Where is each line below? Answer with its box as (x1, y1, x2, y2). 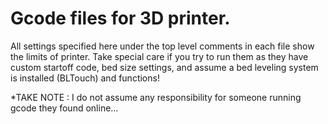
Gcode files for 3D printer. (10, 7, 231, 30)
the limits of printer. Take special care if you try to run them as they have (10, 50, 309, 62)
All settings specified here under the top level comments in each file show (10, 40, 315, 52)
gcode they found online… (10, 102, 119, 114)
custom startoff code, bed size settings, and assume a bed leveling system (10, 61, 319, 73)
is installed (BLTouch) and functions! (10, 72, 160, 84)
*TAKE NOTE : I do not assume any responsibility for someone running (10, 91, 302, 103)
